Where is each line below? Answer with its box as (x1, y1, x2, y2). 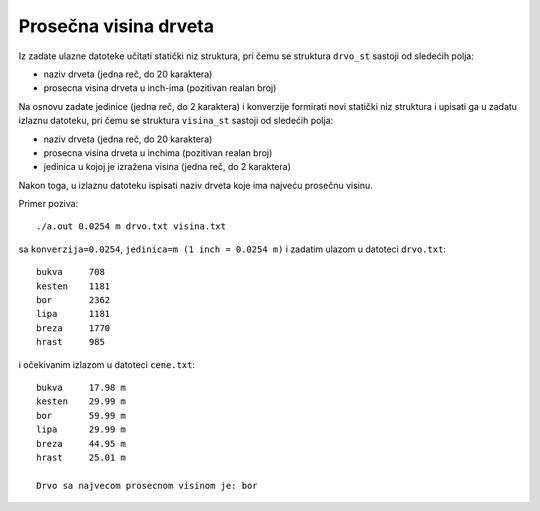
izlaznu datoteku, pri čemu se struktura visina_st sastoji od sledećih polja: (18, 115, 334, 127)
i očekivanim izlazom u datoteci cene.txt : (18, 358, 195, 370)
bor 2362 (36, 295, 111, 306)
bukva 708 (36, 266, 105, 278)
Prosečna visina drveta (18, 15, 215, 37)
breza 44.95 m (36, 438, 127, 449)
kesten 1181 (36, 280, 111, 292)
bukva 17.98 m (36, 381, 127, 393)
